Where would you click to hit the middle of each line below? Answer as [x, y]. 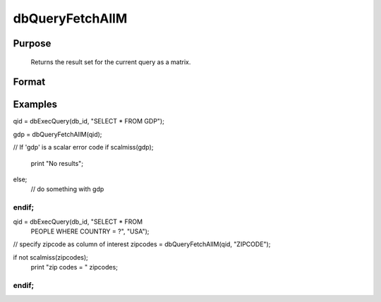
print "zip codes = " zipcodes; [74, 267]
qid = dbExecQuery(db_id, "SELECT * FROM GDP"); [89, 121]
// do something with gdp [67, 189]
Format [29, 82]
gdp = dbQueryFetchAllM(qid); [58, 134]
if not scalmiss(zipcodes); [50, 257]
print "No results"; [57, 163]
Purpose [32, 43]
